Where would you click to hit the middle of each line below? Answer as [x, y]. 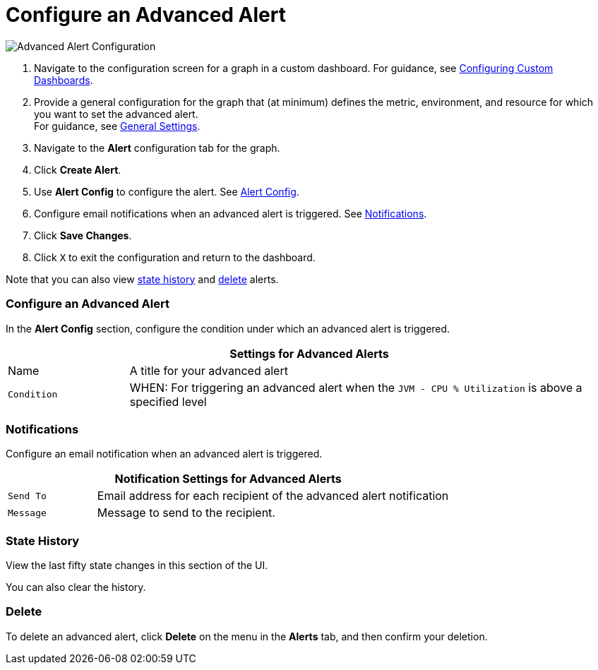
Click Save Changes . [83, 235]
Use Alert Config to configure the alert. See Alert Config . [167, 191]
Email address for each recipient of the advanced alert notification [273, 496]
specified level [168, 401]
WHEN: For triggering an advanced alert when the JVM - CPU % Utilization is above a [356, 387]
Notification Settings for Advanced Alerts [228, 479]
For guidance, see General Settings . [117, 126]
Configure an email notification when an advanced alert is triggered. [164, 454]
